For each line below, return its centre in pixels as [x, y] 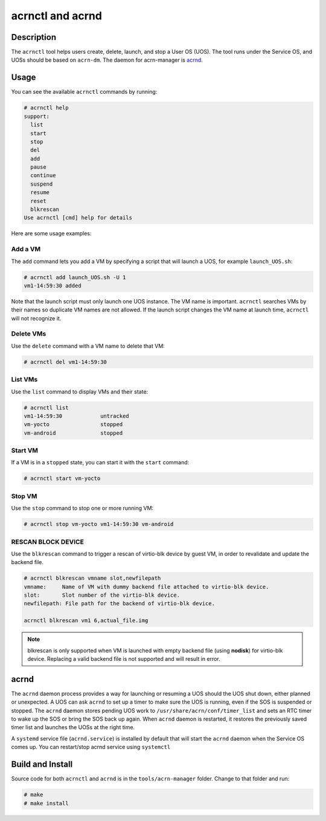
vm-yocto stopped [73, 424]
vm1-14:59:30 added [53, 285]
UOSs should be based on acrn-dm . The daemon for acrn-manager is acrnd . [107, 60]
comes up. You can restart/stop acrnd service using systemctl [91, 747]
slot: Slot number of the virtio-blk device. [102, 595]
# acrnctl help [46, 108]
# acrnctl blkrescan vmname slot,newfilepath [92, 578]
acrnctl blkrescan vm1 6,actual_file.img [86, 621]
